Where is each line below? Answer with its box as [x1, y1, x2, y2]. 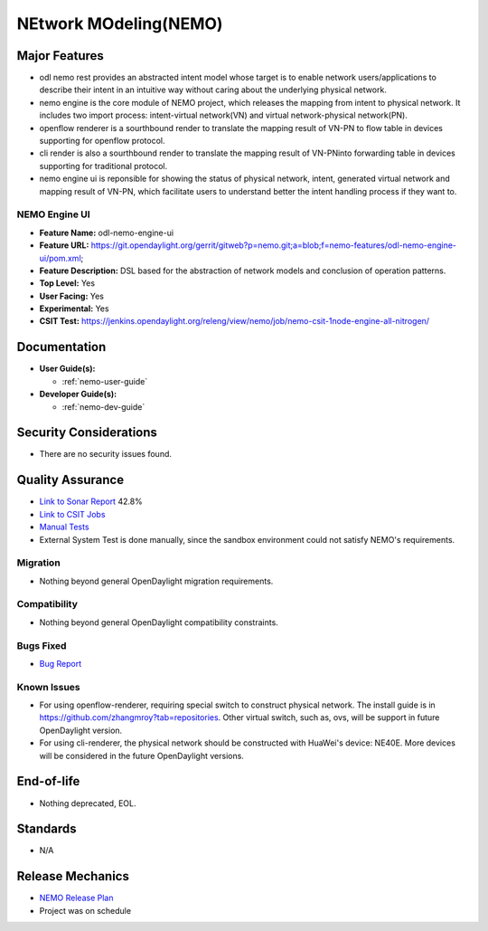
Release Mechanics [16, 869, 130, 884]
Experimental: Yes [39, 303, 109, 314]
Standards [16, 822, 77, 837]
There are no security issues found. [39, 449, 172, 460]
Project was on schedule [39, 905, 131, 916]
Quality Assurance [16, 472, 125, 488]
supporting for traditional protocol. [39, 160, 167, 171]
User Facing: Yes [39, 290, 104, 301]
